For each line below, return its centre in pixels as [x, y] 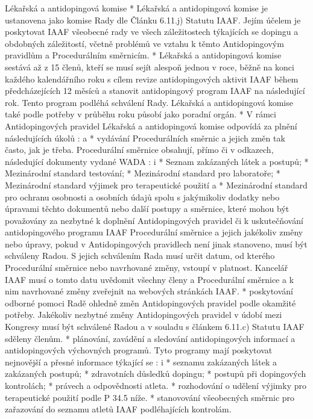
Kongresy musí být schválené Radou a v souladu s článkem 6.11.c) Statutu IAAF [155, 327]
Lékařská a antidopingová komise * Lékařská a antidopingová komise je [136, 8]
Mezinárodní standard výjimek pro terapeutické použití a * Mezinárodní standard [156, 185]
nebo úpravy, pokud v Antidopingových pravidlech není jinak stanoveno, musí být [156, 244]
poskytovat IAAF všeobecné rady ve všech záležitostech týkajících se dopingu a [152, 32]
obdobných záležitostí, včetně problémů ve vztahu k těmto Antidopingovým [144, 43]
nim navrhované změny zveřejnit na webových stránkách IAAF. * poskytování [149, 291]
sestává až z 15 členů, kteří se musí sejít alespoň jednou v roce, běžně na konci [150, 67]
